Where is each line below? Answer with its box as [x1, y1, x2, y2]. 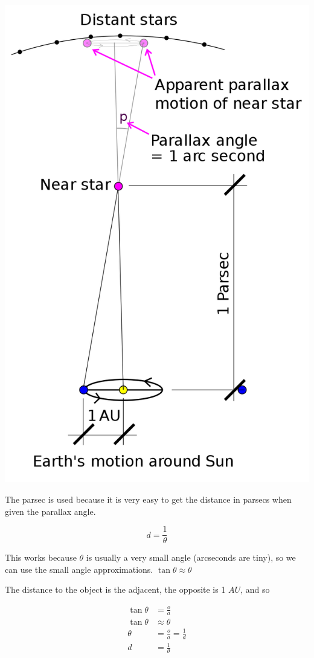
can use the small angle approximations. [5, 563, 153, 575]
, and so [240, 583, 270, 596]
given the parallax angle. [5, 505, 96, 517]
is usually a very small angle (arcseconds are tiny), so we [86, 551, 296, 564]
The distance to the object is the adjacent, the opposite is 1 [5, 583, 226, 596]
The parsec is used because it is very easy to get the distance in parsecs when [5, 492, 292, 505]
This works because [5, 551, 77, 564]
